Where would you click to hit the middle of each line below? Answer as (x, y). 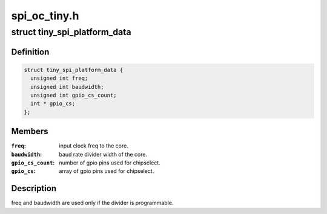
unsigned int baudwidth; (67, 87)
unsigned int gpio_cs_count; (74, 95)
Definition (30, 52)
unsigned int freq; (59, 78)
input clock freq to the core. (94, 146)
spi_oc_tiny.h (45, 16)
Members (30, 131)
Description (34, 188)
